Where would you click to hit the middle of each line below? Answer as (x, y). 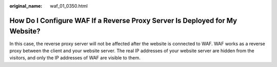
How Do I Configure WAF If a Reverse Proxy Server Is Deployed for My (123, 20)
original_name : (26, 6)
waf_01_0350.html (69, 6)
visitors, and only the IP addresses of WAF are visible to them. (75, 58)
